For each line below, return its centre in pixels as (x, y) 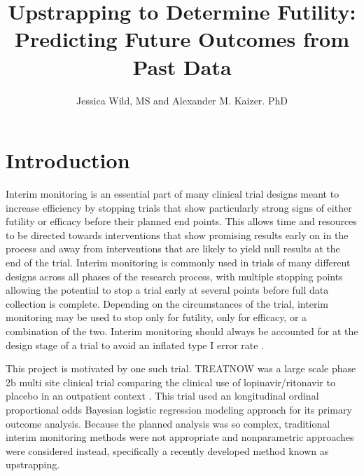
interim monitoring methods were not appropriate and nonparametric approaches (180, 437)
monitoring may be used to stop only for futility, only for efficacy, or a (156, 317)
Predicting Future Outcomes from (182, 39)
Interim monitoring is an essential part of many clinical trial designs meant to (173, 194)
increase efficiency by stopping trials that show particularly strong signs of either (179, 207)
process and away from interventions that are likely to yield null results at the (173, 249)
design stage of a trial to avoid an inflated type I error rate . (135, 345)
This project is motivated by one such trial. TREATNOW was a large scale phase (181, 368)
